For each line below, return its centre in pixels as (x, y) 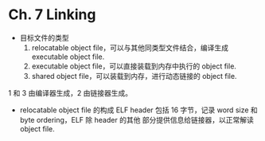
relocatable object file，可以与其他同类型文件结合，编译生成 (130, 47)
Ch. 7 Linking (52, 15)
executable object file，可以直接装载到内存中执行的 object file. (134, 66)
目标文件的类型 (44, 37)
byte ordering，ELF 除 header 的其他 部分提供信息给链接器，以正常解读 (137, 119)
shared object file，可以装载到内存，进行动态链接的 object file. (134, 76)
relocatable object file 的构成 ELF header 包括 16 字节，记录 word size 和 (139, 110)
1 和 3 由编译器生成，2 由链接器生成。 (70, 92)
